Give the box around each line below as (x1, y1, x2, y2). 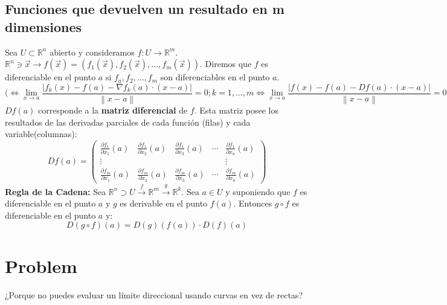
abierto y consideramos (50, 45, 135, 58)
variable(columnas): (5, 127, 77, 140)
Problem (5, 253, 77, 278)
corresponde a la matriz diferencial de (38, 104, 188, 117)
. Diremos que (200, 57, 252, 70)
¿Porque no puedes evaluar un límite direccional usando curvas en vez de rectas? (5, 288, 303, 301)
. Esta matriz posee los (194, 104, 278, 117)
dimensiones (5, 17, 82, 36)
